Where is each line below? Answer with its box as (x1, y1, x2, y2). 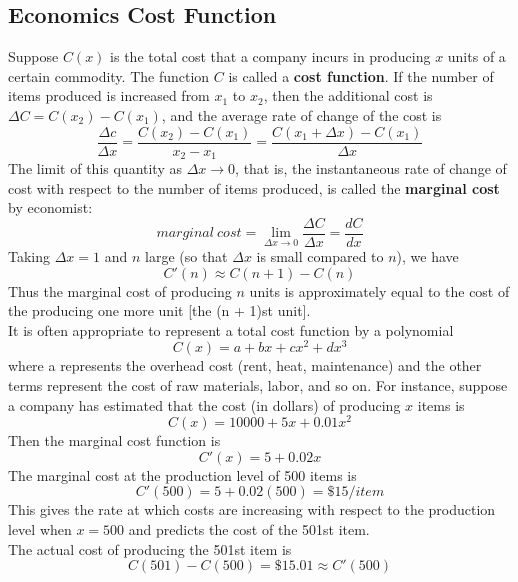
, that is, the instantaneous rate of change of (235, 158, 507, 179)
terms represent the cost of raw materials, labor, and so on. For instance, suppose (8, 374, 508, 395)
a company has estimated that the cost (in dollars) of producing (8, 394, 401, 415)
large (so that (145, 245, 228, 266)
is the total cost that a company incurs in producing (110, 46, 431, 67)
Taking (8, 245, 51, 266)
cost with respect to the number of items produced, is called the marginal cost (8, 177, 500, 198)
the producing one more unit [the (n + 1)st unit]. (8, 300, 311, 321)
